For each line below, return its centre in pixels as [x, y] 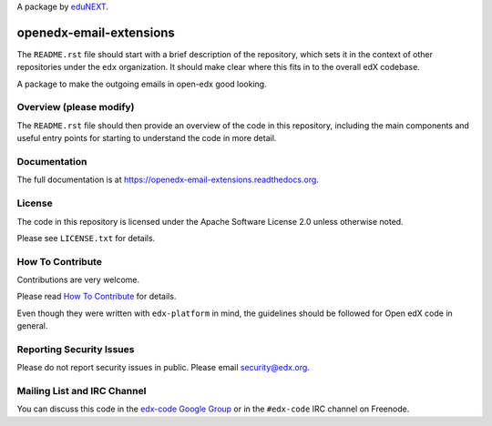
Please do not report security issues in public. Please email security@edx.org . [163, 368]
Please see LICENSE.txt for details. [86, 238]
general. [32, 326]
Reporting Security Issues [76, 349]
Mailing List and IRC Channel [82, 391]
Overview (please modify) [76, 107]
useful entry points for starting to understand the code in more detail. [147, 138]
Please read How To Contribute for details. [97, 297]
